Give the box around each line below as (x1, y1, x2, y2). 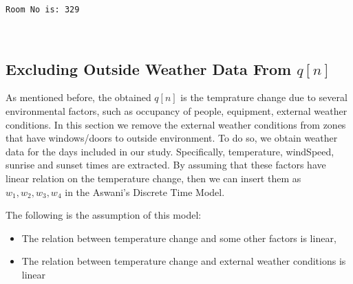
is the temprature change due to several (180, 90, 347, 105)
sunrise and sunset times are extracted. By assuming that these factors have (6, 157, 326, 172)
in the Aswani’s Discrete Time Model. (65, 184, 225, 199)
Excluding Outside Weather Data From (6, 58, 292, 79)
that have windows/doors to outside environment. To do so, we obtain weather (6, 131, 338, 145)
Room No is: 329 (6, 5, 80, 14)
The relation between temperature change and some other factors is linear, (21, 230, 336, 245)
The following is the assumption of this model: (6, 208, 202, 222)
